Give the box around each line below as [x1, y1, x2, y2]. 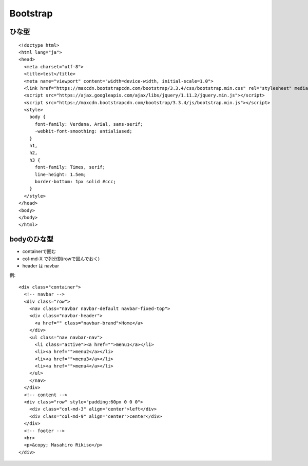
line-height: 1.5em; [34, 171, 87, 177]
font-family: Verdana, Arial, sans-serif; [34, 121, 143, 127]
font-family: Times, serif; [34, 164, 105, 170]
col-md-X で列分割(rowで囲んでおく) [22, 256, 100, 262]
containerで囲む [22, 248, 56, 255]
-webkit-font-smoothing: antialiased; [34, 128, 133, 134]
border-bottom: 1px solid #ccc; [34, 179, 117, 184]
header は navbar [22, 263, 60, 269]
